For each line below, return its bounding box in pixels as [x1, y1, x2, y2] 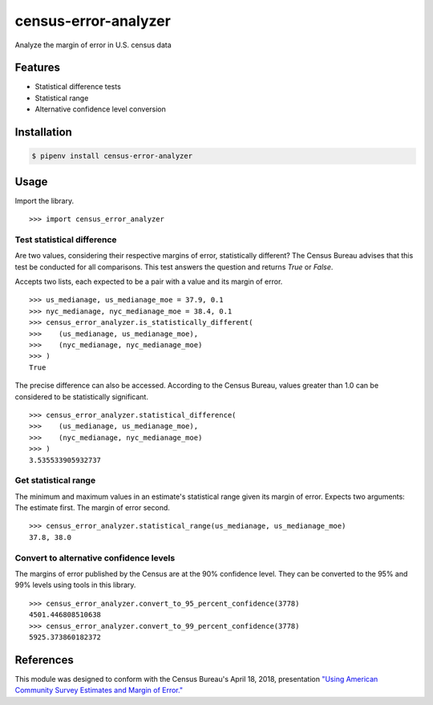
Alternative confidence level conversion [34, 104, 166, 114]
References [14, 653, 74, 667]
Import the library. [14, 196, 75, 205]
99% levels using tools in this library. [14, 580, 136, 590]
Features [14, 61, 60, 75]
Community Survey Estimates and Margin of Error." [14, 686, 184, 695]
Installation [14, 125, 72, 140]
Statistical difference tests [34, 82, 122, 91]
